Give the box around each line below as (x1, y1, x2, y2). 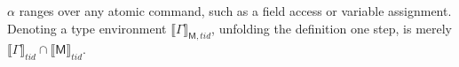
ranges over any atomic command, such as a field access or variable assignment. (19, 2, 452, 19)
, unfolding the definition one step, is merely (211, 19, 452, 37)
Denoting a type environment (7, 19, 167, 37)
